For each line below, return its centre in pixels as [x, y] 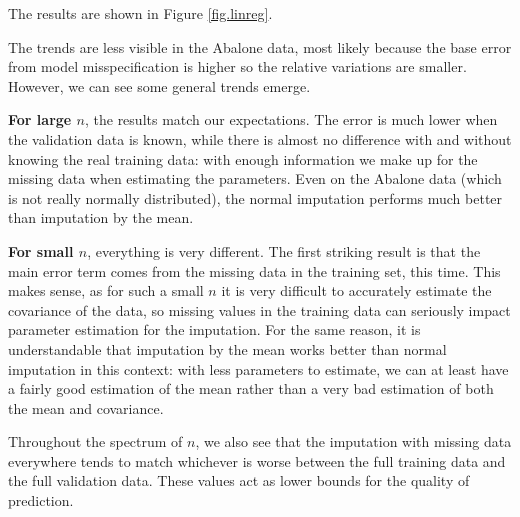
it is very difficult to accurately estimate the [356, 290]
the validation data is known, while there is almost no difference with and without [260, 138]
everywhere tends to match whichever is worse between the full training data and [257, 460]
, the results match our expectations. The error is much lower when [291, 119]
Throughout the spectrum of [95, 441]
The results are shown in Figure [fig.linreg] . [140, 13]
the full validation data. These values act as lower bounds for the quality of [239, 480]
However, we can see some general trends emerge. [159, 85]
